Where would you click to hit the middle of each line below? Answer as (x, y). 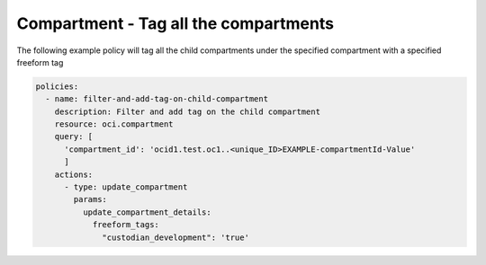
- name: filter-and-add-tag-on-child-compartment (157, 99)
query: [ (74, 137)
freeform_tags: (126, 225)
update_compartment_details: (147, 212)
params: (90, 199)
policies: (57, 86)
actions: (74, 174)
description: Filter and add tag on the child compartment (188, 111)
